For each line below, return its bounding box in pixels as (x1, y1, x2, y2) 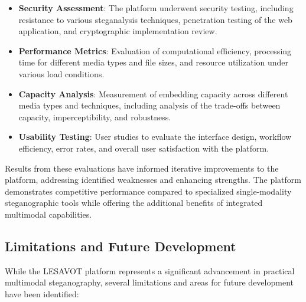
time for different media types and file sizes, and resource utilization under (18, 56, 289, 68)
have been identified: (5, 287, 79, 300)
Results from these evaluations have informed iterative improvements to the (5, 162, 279, 174)
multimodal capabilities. (5, 208, 92, 220)
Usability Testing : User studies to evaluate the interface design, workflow (18, 130, 292, 143)
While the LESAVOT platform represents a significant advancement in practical (5, 264, 295, 277)
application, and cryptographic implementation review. (18, 25, 217, 37)
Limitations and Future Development (5, 237, 236, 255)
